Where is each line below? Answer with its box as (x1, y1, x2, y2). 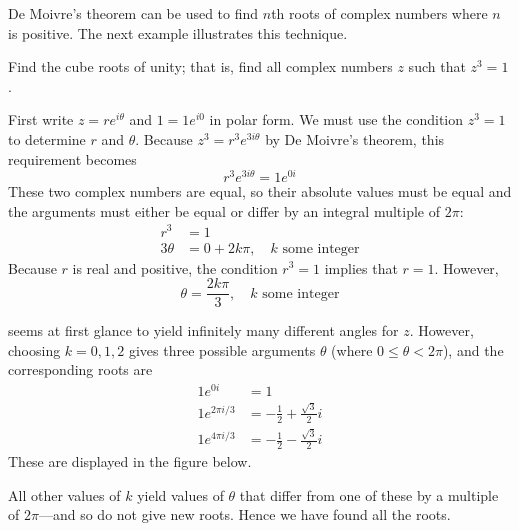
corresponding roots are (8, 359, 153, 380)
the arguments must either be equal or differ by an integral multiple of (8, 200, 441, 221)
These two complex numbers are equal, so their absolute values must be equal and (8, 181, 512, 202)
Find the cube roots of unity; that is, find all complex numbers (8, 56, 393, 77)
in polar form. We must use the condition (209, 109, 464, 130)
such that (408, 56, 466, 77)
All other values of (8, 484, 121, 505)
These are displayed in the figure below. (8, 451, 252, 472)
